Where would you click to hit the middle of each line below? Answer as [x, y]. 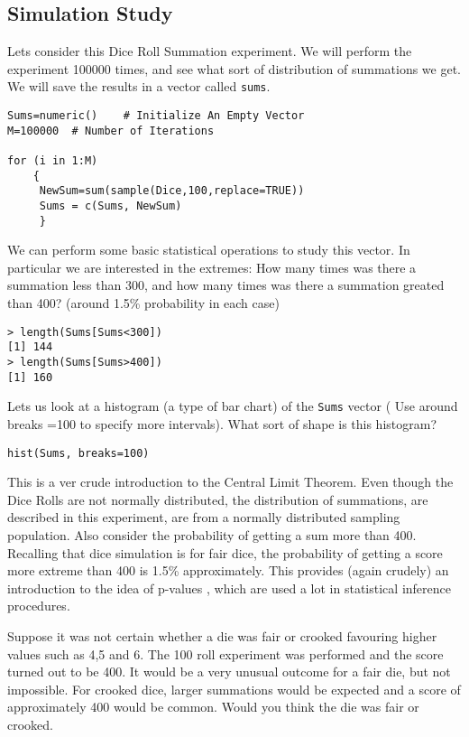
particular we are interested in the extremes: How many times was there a [212, 267]
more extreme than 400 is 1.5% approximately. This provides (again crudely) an [228, 570]
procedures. [39, 606]
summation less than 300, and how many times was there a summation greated [226, 285]
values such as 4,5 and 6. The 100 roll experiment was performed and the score [225, 653]
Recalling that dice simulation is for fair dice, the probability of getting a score [225, 552]
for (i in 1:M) [53, 161]
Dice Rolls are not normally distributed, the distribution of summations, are [218, 499]
